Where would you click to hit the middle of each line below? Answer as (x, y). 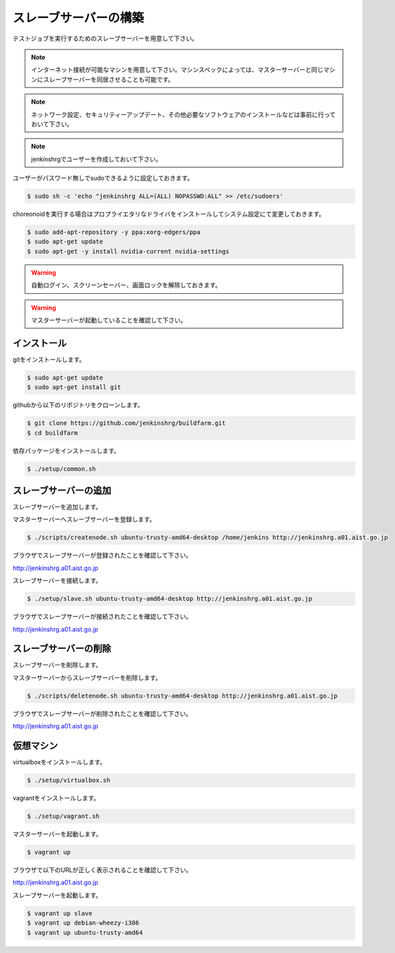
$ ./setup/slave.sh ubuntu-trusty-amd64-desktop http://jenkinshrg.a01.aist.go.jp (170, 599)
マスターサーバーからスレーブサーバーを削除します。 (87, 678)
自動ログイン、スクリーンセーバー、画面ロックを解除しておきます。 (126, 285)
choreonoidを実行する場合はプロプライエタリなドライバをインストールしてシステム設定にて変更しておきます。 (169, 214)
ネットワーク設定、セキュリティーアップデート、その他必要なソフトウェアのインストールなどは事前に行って (183, 114)
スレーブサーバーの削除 (62, 648)
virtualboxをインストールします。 (59, 762)
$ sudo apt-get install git (74, 387)
